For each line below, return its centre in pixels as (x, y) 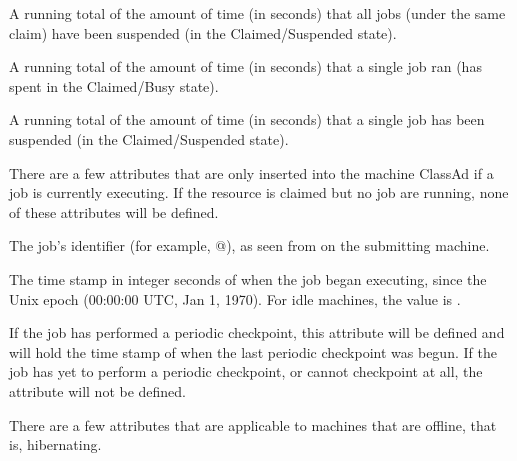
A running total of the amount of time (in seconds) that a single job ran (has (245, 66)
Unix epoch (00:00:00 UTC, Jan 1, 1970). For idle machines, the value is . (235, 298)
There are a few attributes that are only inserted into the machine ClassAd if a (251, 172)
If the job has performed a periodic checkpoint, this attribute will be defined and (257, 332)
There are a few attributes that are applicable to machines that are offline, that (253, 424)
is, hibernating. (55, 444)
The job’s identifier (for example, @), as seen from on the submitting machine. (249, 245)
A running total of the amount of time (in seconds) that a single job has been (247, 119)
